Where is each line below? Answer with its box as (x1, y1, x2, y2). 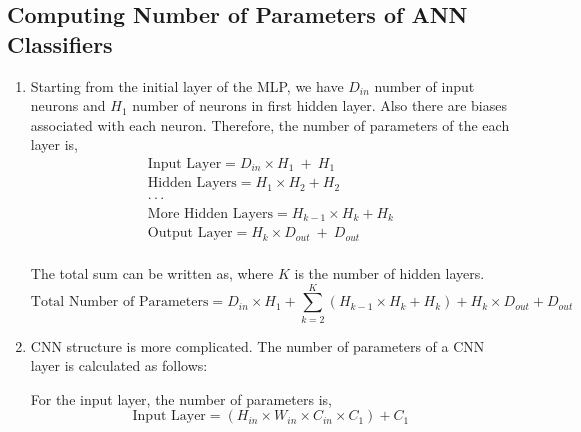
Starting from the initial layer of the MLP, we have (30, 75, 344, 96)
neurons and (30, 95, 106, 116)
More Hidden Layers (147, 206, 274, 221)
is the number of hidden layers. (294, 262, 485, 283)
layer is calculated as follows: (30, 355, 208, 376)
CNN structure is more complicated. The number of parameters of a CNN (30, 335, 485, 356)
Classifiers (7, 28, 113, 59)
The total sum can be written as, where (30, 262, 274, 283)
